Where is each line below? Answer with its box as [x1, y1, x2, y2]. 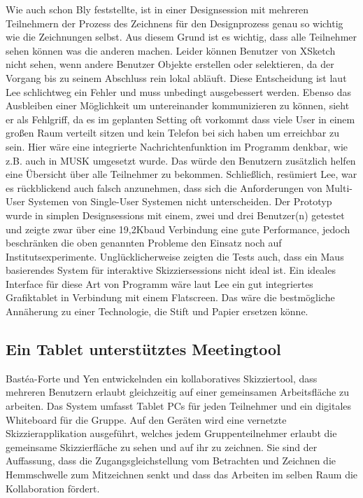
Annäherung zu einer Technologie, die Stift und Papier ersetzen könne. [6, 304, 308, 319]
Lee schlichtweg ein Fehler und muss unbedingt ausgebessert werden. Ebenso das [6, 84, 352, 99]
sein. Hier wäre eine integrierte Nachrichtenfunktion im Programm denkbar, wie [6, 139, 348, 153]
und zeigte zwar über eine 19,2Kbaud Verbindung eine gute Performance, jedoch [6, 221, 350, 236]
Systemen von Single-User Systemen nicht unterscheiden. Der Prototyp [28, 194, 332, 209]
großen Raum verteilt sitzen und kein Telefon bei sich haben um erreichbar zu [6, 125, 339, 140]
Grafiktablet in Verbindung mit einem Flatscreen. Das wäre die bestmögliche [6, 290, 335, 305]
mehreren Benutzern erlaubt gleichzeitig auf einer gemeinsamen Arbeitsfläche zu [6, 385, 349, 399]
